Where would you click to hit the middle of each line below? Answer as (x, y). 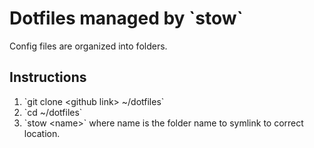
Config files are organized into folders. (88, 46)
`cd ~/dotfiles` (53, 112)
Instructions (48, 77)
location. (42, 133)
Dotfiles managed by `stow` (126, 18)
